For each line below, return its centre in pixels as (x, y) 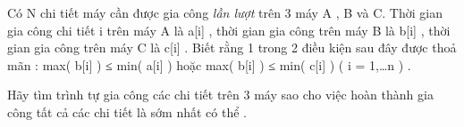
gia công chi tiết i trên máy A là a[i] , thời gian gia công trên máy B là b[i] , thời (229, 30)
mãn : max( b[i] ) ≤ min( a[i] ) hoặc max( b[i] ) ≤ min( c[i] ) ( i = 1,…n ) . (209, 64)
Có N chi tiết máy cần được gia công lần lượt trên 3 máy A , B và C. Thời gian (225, 12)
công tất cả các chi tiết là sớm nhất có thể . (127, 111)
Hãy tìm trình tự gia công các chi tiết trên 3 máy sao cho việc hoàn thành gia (220, 95)
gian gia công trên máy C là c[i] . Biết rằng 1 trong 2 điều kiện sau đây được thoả (232, 48)
